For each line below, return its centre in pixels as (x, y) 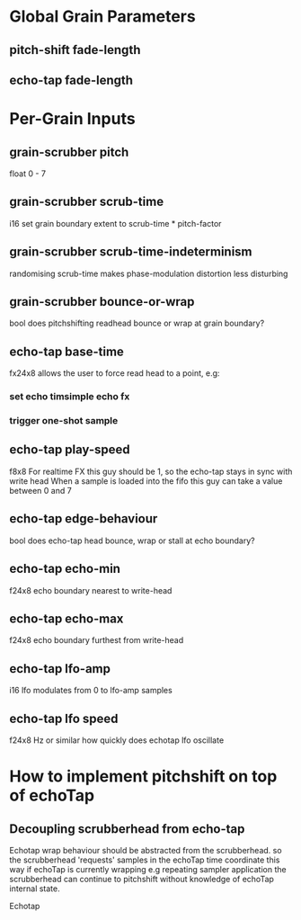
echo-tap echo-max (66, 618)
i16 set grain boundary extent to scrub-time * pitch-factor (115, 223)
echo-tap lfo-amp (60, 669)
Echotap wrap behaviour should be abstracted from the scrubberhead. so (146, 850)
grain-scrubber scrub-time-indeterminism (131, 252)
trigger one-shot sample (64, 421)
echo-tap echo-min (65, 569)
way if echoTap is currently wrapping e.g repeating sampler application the (148, 869)
